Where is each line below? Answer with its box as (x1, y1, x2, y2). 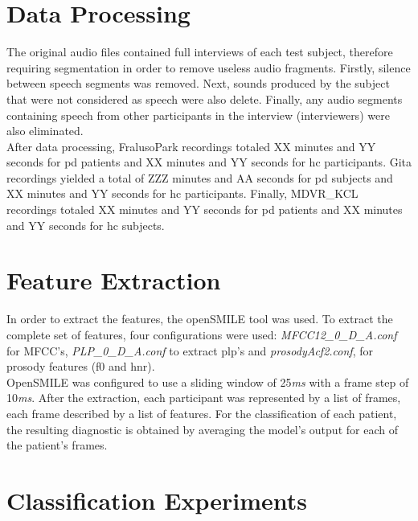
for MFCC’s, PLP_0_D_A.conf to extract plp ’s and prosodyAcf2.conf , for (6, 342, 373, 359)
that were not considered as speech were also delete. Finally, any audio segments (6, 90, 403, 107)
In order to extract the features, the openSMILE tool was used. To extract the (6, 310, 393, 327)
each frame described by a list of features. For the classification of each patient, (6, 404, 397, 421)
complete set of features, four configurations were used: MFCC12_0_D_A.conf (6, 326, 397, 343)
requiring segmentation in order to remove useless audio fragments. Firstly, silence (6, 59, 411, 76)
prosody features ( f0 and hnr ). (6, 358, 155, 375)
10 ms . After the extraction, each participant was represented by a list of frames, (6, 389, 401, 406)
